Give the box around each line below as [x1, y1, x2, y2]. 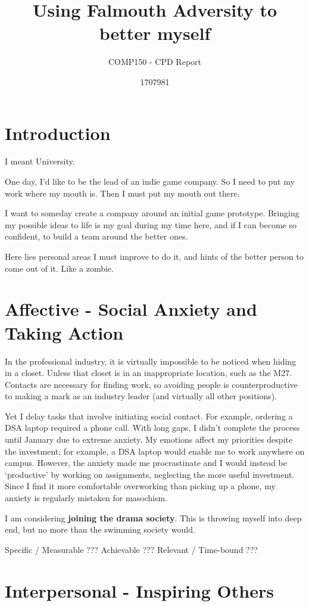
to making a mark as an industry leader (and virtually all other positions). [5, 390, 277, 402]
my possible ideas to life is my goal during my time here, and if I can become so [5, 218, 297, 231]
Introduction [5, 120, 111, 145]
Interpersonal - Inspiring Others [5, 578, 274, 602]
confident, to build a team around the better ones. [5, 230, 188, 243]
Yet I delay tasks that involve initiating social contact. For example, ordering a [5, 409, 293, 422]
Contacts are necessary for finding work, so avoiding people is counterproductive [5, 378, 298, 390]
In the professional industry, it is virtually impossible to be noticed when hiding [5, 355, 296, 367]
